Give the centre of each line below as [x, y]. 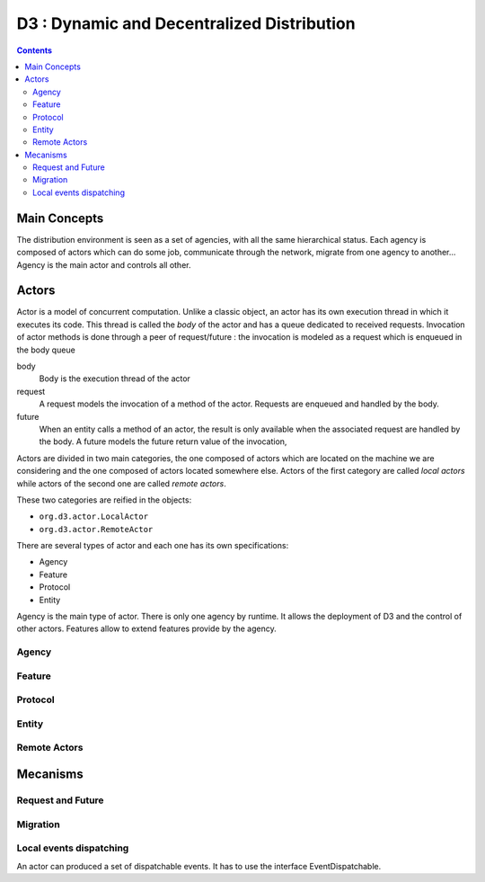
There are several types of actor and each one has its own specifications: [153, 546]
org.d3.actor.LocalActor [93, 517]
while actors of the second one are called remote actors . [121, 483]
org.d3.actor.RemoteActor [96, 529]
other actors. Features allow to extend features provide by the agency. [147, 628]
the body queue [46, 350]
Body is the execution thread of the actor [115, 379]
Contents [35, 50]
